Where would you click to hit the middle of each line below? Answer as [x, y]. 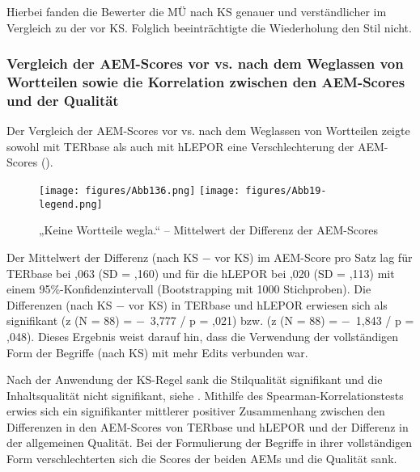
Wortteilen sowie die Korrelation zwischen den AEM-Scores [206, 82]
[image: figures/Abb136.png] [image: [140, 191]
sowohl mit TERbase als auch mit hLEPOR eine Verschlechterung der [180, 146]
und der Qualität [63, 100]
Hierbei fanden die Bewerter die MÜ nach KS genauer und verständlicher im [197, 11]
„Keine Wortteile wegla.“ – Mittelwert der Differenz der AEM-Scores [209, 230]
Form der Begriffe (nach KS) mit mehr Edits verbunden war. [157, 352]
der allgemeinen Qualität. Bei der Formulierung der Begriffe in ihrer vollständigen [210, 442]
